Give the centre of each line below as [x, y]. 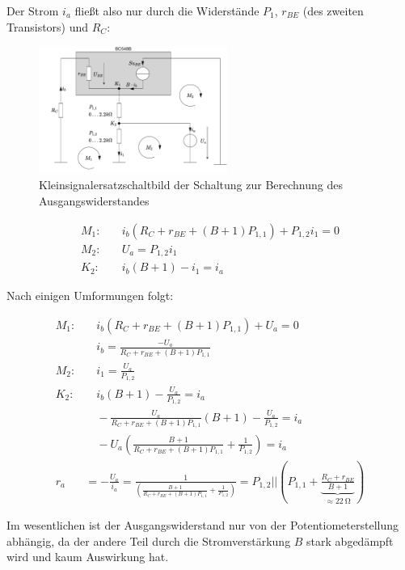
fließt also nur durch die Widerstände [167, 11]
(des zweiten [333, 11]
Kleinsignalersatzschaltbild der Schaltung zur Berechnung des [191, 185]
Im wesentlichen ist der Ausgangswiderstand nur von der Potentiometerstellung [203, 525]
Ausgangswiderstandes [94, 200]
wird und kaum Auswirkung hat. [88, 557]
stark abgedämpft [350, 540]
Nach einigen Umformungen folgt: [90, 296]
